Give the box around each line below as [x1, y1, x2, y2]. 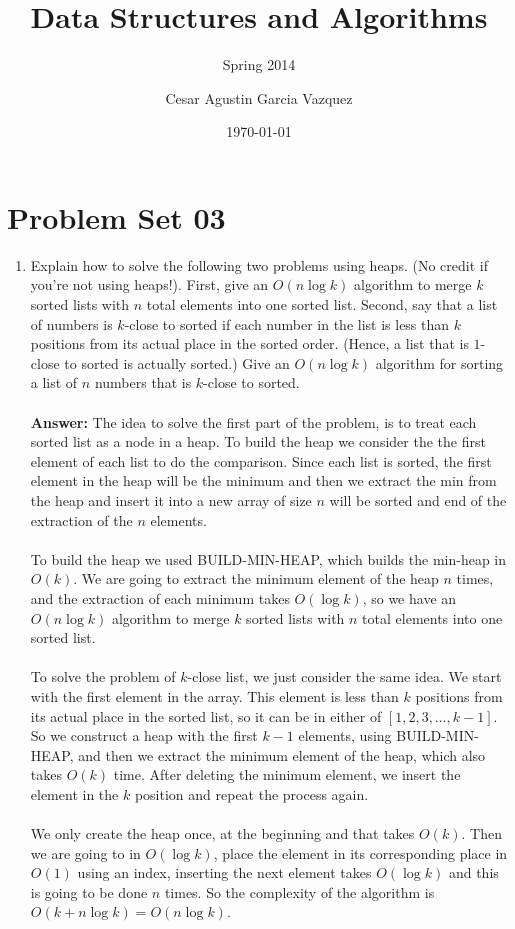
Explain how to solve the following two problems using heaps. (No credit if [30, 254, 488, 275]
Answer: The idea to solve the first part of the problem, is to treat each [30, 411, 477, 432]
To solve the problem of [30, 666, 176, 687]
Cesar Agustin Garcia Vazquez [165, 87, 353, 108]
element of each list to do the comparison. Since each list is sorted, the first [30, 450, 492, 471]
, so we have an [362, 587, 457, 608]
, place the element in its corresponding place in [213, 842, 508, 863]
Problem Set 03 [7, 196, 226, 237]
